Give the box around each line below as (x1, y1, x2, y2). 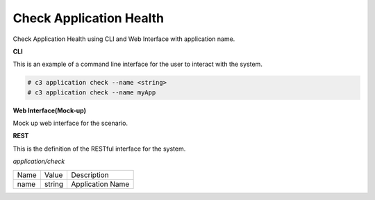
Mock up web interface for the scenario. (12, 119, 128, 128)
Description (71, 170, 109, 180)
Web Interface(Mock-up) (12, 106, 87, 115)
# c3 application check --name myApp (27, 88, 156, 97)
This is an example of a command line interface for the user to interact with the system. (12, 60, 263, 69)
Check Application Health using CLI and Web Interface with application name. (12, 35, 235, 43)
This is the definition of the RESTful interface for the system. (12, 144, 186, 153)
